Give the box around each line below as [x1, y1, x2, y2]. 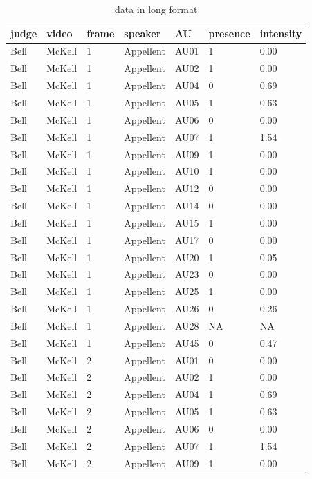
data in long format [114, 2, 198, 16]
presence [208, 26, 250, 40]
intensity [259, 26, 302, 40]
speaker [124, 26, 161, 40]
